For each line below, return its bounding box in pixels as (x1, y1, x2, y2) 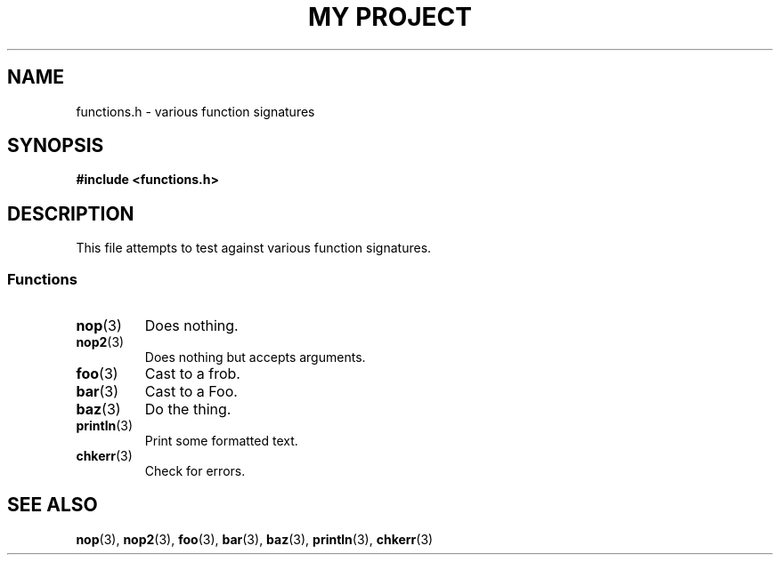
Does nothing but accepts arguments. (144, 349, 366, 365)
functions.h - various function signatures (76, 103, 315, 119)
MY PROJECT (307, 2, 473, 32)
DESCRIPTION (7, 202, 134, 225)
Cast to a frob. (144, 365, 240, 383)
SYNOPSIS (7, 134, 104, 157)
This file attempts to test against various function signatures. (76, 240, 432, 256)
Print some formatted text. (144, 433, 298, 449)
